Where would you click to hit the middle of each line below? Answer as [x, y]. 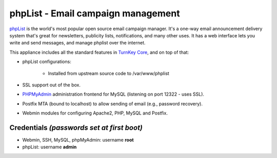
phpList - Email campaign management [95, 13]
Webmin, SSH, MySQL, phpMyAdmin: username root [78, 140]
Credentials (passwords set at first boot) [76, 128]
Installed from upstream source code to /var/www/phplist [108, 73]
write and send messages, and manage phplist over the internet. [77, 43]
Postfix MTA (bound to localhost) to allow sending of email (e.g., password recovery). [112, 104]
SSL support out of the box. [52, 85]
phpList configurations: [47, 62]
